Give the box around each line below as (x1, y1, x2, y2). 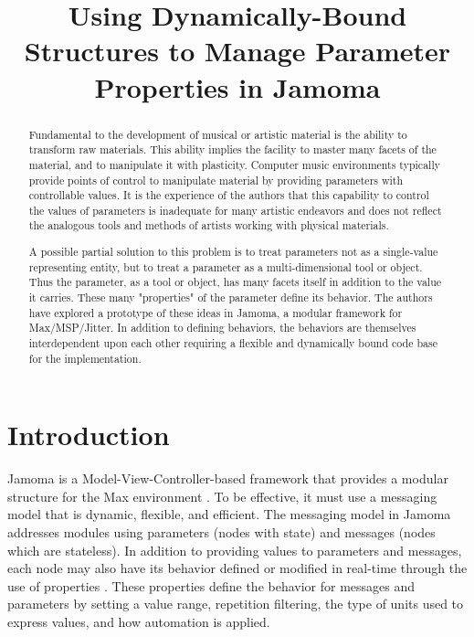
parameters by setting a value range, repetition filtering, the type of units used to (7, 594, 464, 613)
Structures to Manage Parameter (24, 32, 451, 69)
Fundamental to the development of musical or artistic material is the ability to (28, 126, 407, 142)
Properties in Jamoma (94, 68, 381, 105)
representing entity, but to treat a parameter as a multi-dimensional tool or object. (28, 259, 423, 274)
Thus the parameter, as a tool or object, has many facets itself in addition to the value (28, 274, 442, 290)
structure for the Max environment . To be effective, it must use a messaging (7, 486, 437, 505)
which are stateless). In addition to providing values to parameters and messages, (7, 540, 462, 559)
